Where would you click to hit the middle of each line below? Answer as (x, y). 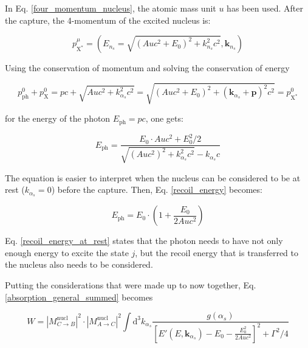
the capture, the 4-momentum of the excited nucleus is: (108, 20)
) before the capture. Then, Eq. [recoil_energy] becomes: (157, 190)
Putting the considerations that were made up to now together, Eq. (131, 284)
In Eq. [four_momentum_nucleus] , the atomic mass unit (111, 8)
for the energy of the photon (58, 118)
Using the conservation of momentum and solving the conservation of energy (147, 68)
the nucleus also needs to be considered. (79, 264)
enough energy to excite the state (67, 252)
